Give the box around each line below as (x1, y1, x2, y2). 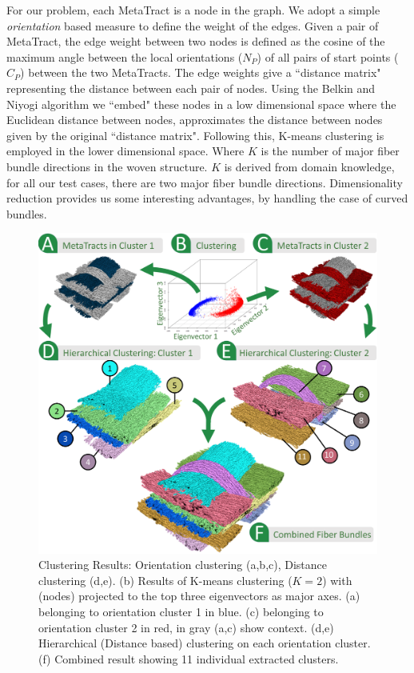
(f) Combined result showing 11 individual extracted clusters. (38, 650, 339, 667)
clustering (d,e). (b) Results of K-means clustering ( (38, 571, 293, 588)
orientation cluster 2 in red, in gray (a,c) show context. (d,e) (38, 619, 334, 635)
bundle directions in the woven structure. (6, 158, 208, 174)
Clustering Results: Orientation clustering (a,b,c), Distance (38, 556, 328, 573)
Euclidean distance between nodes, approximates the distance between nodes (6, 111, 383, 128)
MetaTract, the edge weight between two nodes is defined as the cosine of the (6, 33, 385, 50)
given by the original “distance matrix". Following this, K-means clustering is (6, 126, 384, 143)
